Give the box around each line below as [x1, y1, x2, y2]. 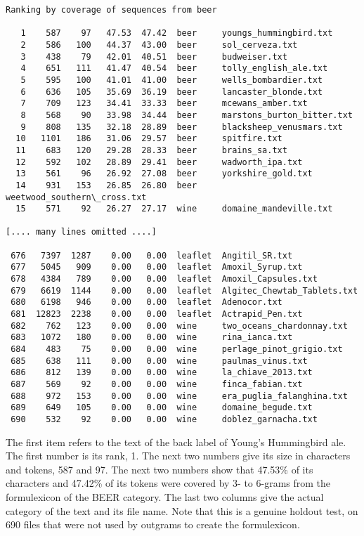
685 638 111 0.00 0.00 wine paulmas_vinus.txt [11, 355, 308, 366]
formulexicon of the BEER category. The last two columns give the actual [6, 490, 324, 504]
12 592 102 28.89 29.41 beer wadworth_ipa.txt [15, 157, 303, 167]
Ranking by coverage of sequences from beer [6, 5, 217, 15]
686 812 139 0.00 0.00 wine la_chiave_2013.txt [11, 367, 313, 378]
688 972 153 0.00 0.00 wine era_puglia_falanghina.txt [11, 391, 348, 401]
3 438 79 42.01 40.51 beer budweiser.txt [20, 51, 287, 62]
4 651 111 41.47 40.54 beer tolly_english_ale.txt [20, 63, 328, 74]
